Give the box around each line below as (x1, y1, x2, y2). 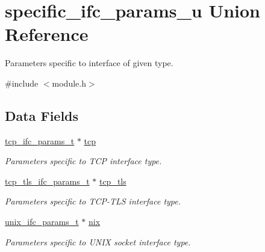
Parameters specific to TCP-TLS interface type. (5, 195, 181, 207)
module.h (52, 76, 86, 89)
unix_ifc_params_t (5, 215, 79, 228)
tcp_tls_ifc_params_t (5, 174, 90, 187)
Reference (5, 22, 89, 46)
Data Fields (5, 106, 79, 124)
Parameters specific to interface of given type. (5, 57, 173, 69)
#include (5, 76, 39, 89)
